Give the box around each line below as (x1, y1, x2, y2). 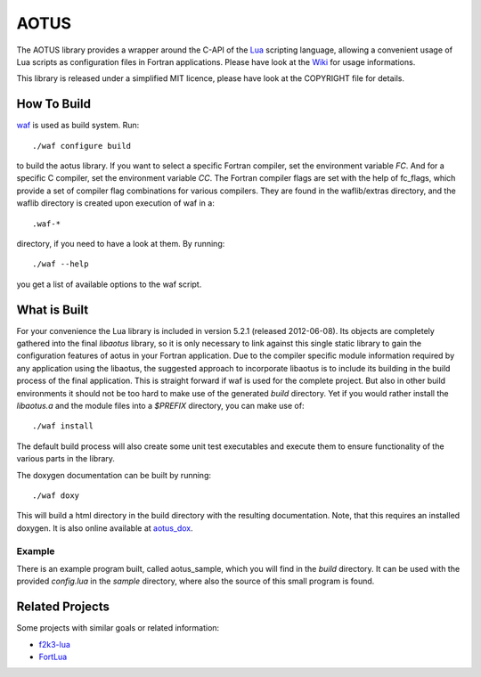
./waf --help (32, 259, 89, 269)
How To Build (16, 96, 91, 111)
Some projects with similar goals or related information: (16, 623, 220, 633)
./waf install (32, 421, 94, 431)
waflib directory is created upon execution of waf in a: (16, 198, 216, 208)
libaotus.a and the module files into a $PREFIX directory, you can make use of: (16, 401, 305, 411)
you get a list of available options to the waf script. (16, 279, 202, 290)
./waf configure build (32, 141, 132, 151)
